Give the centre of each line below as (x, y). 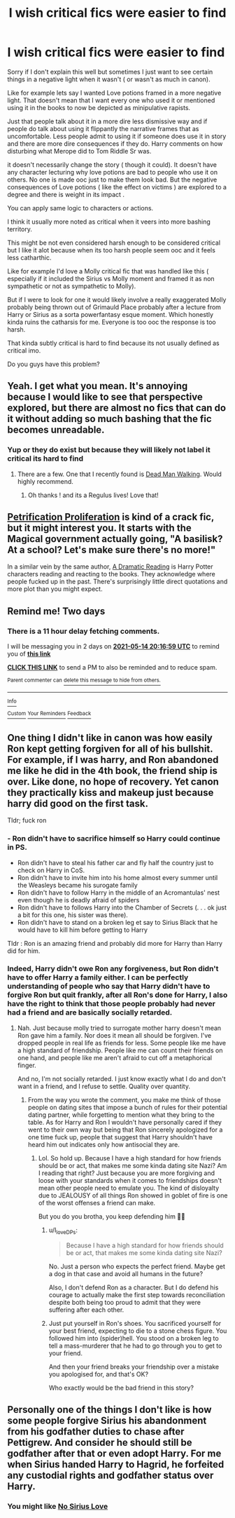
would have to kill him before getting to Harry (83, 930)
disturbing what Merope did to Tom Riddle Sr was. (79, 151)
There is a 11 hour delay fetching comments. (84, 631)
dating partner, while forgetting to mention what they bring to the (121, 1114)
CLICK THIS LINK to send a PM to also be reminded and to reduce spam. (112, 667)
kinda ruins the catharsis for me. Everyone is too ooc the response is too (112, 322)
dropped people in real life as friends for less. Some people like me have (122, 1043)
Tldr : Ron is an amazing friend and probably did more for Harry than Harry (115, 943)
